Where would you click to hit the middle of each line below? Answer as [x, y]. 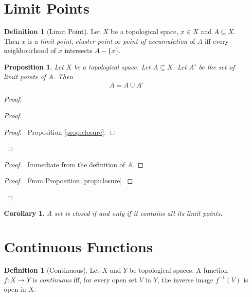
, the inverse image [185, 279]
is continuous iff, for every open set [85, 279]
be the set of [217, 66]
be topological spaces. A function [179, 270]
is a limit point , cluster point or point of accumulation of [112, 41]
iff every [216, 41]
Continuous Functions [78, 247]
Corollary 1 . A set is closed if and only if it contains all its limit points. [113, 213]
